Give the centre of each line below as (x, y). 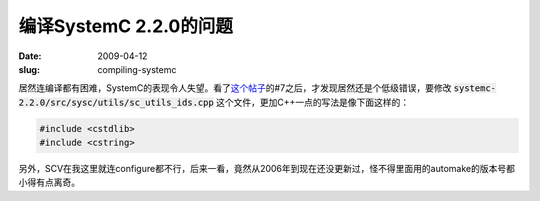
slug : (29, 69)
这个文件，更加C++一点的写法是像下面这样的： (312, 102)
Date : (30, 56)
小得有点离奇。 (49, 182)
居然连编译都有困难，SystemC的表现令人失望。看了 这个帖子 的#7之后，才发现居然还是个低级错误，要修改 (235, 88)
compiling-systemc (137, 69)
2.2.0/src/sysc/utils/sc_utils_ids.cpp (116, 102)
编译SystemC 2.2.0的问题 (126, 26)
